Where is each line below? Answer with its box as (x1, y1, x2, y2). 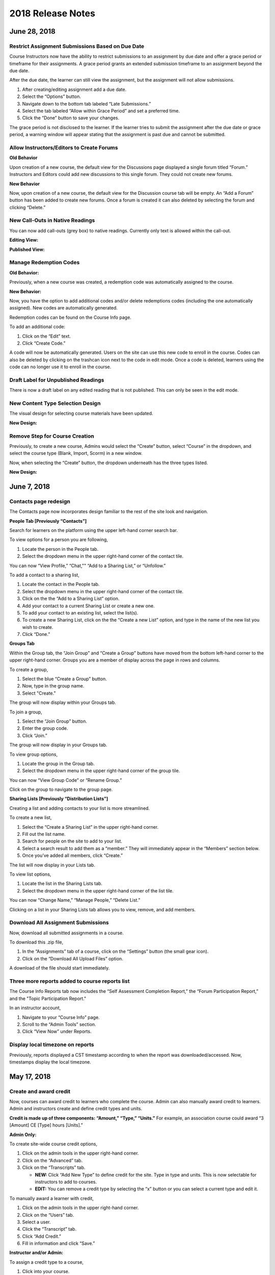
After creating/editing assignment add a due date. (22, 86, 127, 92)
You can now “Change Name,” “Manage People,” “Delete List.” (9, 897, 141, 903)
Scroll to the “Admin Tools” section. (22, 1021, 96, 1027)
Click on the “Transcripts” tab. (22, 1164, 86, 1170)
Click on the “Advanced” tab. (22, 1157, 83, 1163)
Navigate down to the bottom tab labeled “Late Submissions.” (22, 100, 151, 107)
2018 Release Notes (9, 8, 95, 19)
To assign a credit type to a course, (9, 1259, 84, 1265)
